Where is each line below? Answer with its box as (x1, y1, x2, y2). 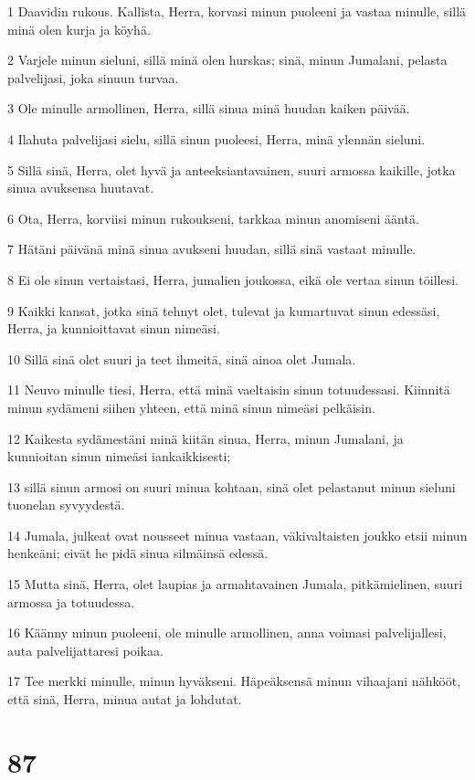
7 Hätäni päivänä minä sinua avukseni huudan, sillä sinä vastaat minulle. (7, 239, 417, 258)
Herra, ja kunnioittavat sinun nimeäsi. (7, 319, 220, 338)
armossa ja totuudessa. (7, 592, 135, 611)
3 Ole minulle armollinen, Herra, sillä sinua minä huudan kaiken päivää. (7, 99, 410, 118)
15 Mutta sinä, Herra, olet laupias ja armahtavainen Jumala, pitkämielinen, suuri (7, 574, 463, 594)
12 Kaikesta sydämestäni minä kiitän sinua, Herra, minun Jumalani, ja (7, 428, 404, 448)
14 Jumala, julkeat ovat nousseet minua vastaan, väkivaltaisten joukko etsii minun (7, 525, 468, 544)
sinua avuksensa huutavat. (7, 178, 154, 197)
